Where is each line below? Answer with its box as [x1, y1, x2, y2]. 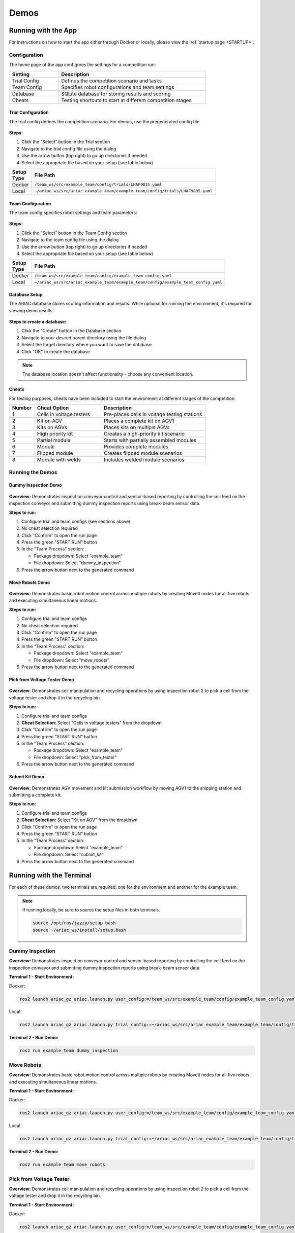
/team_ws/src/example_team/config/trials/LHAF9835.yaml [34, 182, 162, 187]
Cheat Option [37, 404, 69, 411]
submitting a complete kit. [9, 792, 62, 798]
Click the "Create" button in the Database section [21, 328, 121, 334]
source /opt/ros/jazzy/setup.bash [32, 920, 116, 926]
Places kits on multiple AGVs [104, 424, 170, 431]
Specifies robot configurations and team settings [61, 84, 175, 91]
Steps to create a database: [9, 319, 66, 325]
